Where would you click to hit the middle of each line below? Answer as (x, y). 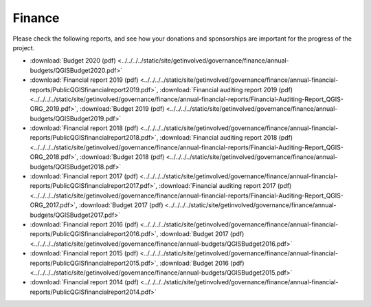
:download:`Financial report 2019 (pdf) (84, 80)
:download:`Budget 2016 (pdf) (202, 263)
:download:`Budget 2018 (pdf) (122, 157)
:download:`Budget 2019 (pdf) (122, 109)
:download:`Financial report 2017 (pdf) (84, 176)
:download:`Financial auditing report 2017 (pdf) (225, 186)
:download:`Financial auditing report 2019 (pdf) (226, 89)
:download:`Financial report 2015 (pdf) (84, 253)
